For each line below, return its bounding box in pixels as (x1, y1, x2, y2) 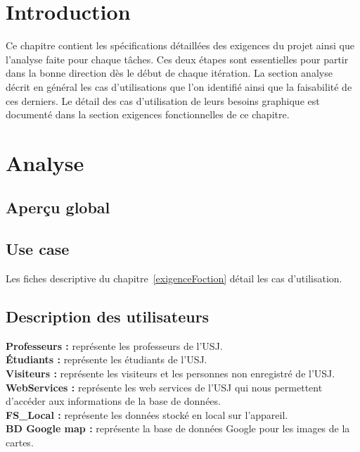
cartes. (6, 435, 34, 449)
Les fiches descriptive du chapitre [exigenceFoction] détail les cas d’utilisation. (6, 271, 342, 286)
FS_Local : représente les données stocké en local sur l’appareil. (6, 407, 288, 422)
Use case (6, 238, 70, 260)
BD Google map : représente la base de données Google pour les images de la (6, 421, 350, 436)
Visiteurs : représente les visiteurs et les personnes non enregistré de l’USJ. (6, 366, 335, 381)
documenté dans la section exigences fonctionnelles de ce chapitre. (6, 107, 290, 122)
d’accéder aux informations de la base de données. (6, 394, 221, 408)
